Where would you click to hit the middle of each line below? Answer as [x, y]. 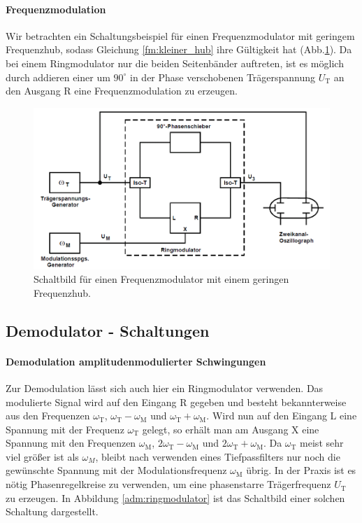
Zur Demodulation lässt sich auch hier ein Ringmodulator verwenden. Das [165, 388]
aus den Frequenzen [48, 416]
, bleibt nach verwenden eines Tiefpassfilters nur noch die [218, 456]
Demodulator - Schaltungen [108, 330]
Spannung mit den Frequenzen [71, 443]
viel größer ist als [42, 456]
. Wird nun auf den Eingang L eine [282, 416]
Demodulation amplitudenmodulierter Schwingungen [136, 361]
